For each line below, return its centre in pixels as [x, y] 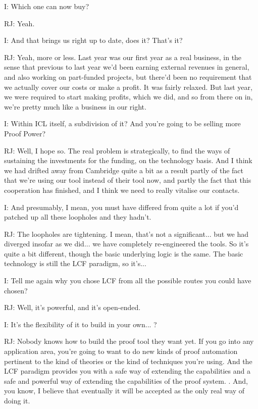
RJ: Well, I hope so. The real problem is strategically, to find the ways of [117, 150]
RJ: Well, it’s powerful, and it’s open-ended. [72, 307]
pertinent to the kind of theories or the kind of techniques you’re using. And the [128, 361]
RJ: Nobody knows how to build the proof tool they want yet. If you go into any [129, 341]
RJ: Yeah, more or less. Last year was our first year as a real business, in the [123, 57]
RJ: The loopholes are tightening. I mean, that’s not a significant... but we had [126, 234]
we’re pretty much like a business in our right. [75, 106]
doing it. [17, 400]
